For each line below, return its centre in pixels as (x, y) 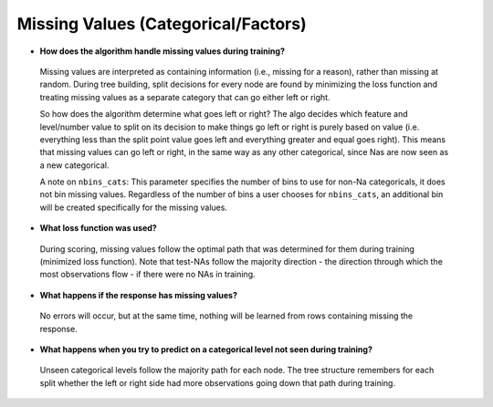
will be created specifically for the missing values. (134, 207)
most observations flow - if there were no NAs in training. (147, 275)
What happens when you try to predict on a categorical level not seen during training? (206, 349)
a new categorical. (74, 165)
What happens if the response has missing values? (138, 295)
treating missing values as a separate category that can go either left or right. (185, 97)
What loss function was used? (98, 228)
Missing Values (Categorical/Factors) (162, 24)
